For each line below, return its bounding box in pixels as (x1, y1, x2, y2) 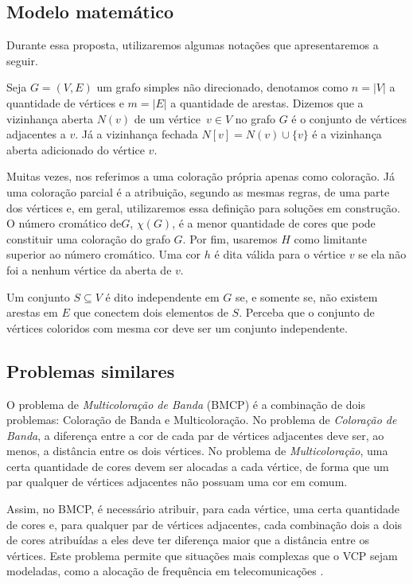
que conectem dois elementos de (73, 304, 228, 321)
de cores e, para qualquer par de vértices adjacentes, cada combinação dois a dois (6, 516, 403, 532)
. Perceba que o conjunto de (239, 304, 375, 321)
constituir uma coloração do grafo (6, 230, 170, 247)
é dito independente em (105, 288, 220, 305)
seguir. (6, 52, 38, 68)
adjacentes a (6, 126, 66, 142)
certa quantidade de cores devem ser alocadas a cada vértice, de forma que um (6, 457, 389, 474)
